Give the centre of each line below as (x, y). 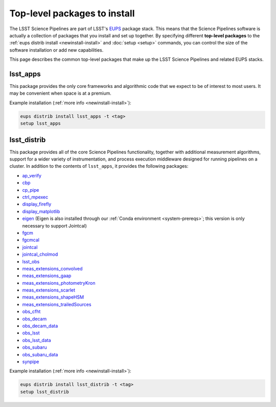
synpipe (31, 361)
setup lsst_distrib (44, 392)
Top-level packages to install (72, 13)
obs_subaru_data (40, 354)
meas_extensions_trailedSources (57, 304)
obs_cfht (31, 311)
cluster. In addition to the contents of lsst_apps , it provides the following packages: (99, 166)
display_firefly (37, 204)
